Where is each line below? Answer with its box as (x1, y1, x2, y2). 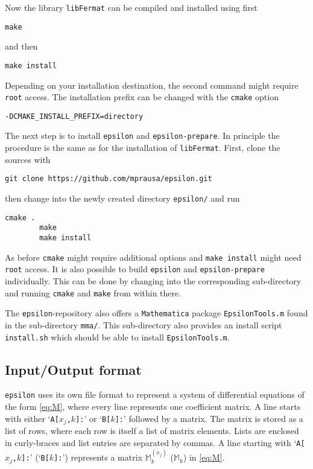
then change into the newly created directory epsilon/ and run (5, 192, 240, 205)
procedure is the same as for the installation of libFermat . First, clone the (5, 141, 280, 154)
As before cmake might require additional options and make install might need (5, 250, 302, 263)
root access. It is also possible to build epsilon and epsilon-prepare (5, 263, 265, 275)
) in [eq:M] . (183, 451, 225, 464)
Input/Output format (5, 360, 142, 378)
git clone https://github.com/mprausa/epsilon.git (5, 174, 212, 183)
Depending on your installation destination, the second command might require (5, 78, 299, 91)
